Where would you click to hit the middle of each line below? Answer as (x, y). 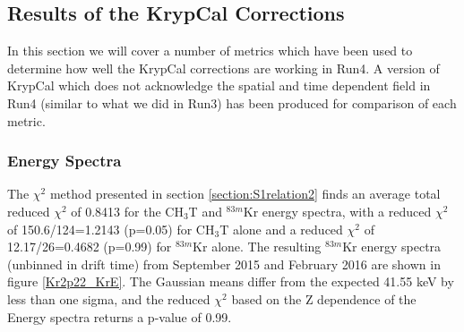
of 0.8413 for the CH (127, 211)
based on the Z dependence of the (324, 298)
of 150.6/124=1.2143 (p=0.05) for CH (111, 229)
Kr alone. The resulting (257, 247)
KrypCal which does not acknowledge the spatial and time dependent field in (219, 85)
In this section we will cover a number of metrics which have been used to (210, 51)
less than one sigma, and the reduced (109, 298)
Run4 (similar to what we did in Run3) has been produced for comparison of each (232, 102)
